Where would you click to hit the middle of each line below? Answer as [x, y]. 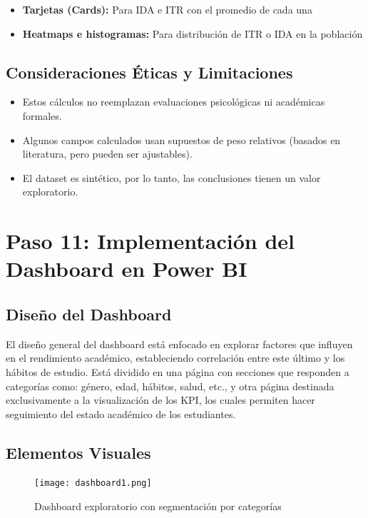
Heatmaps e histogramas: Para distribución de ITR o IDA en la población [193, 33]
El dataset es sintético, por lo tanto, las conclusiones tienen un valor [172, 177]
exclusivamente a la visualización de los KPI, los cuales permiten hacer [160, 400]
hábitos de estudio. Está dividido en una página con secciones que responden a [178, 371]
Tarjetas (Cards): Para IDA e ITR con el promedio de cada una [167, 9]
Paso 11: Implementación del [150, 241]
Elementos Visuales [78, 452]
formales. [42, 115]
